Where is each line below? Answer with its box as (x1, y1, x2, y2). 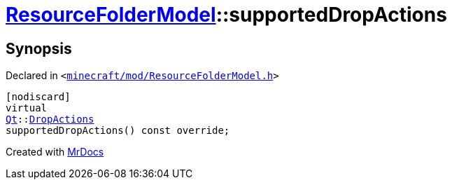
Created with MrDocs (6, 146, 104, 158)
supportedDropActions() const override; (6, 125, 230, 137)
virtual (6, 102, 48, 114)
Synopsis (6, 39, 72, 57)
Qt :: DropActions (6, 114, 94, 125)
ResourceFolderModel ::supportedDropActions (6, 3, 447, 27)
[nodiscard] (6, 91, 71, 103)
